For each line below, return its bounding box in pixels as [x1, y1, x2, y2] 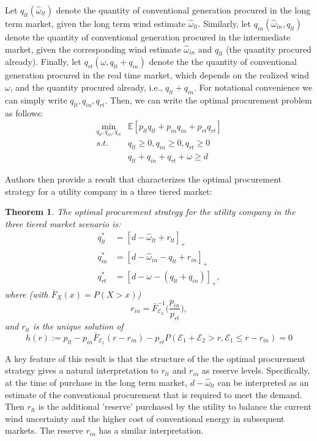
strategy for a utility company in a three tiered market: [5, 184, 212, 197]
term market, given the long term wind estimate [5, 17, 185, 29]
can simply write [5, 93, 67, 106]
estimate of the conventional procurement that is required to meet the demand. [5, 388, 302, 401]
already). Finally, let [5, 55, 81, 68]
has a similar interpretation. [99, 424, 204, 437]
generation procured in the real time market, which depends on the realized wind [5, 69, 309, 81]
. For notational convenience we [194, 80, 313, 93]
